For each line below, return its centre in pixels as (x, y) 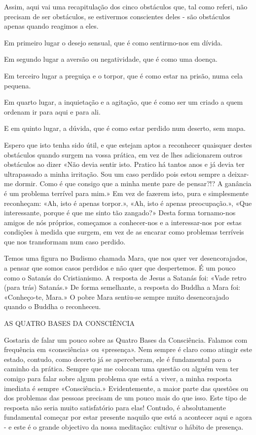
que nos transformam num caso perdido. (65, 241)
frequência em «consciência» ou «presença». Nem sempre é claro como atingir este (128, 349)
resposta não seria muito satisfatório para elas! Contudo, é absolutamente (115, 407)
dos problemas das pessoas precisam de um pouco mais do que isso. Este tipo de (125, 398)
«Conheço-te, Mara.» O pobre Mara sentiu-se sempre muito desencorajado (116, 297)
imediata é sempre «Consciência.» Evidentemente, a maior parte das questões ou (126, 388)
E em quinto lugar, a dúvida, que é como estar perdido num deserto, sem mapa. (125, 128)
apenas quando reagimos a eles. (51, 26)
